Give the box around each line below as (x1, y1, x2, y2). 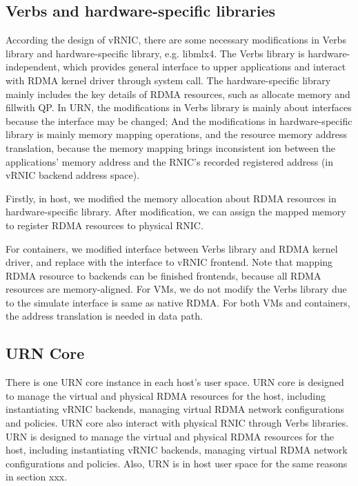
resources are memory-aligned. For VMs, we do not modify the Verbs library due (6, 282, 347, 296)
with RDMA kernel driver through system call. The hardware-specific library (6, 72, 331, 87)
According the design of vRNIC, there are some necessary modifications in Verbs (6, 32, 346, 47)
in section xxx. (6, 469, 68, 484)
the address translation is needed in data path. (6, 309, 203, 323)
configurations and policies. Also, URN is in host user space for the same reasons (6, 456, 348, 470)
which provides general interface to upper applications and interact (63, 59, 346, 74)
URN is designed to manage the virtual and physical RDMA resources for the (6, 429, 334, 443)
